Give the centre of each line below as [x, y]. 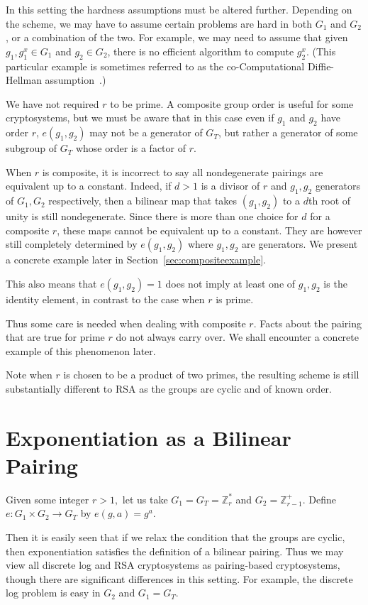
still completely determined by [72, 244]
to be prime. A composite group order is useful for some [232, 103]
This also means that [51, 283]
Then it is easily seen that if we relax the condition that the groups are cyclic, [175, 536]
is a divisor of [230, 186]
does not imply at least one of [230, 283]
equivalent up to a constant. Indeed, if [89, 186]
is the [335, 283]
